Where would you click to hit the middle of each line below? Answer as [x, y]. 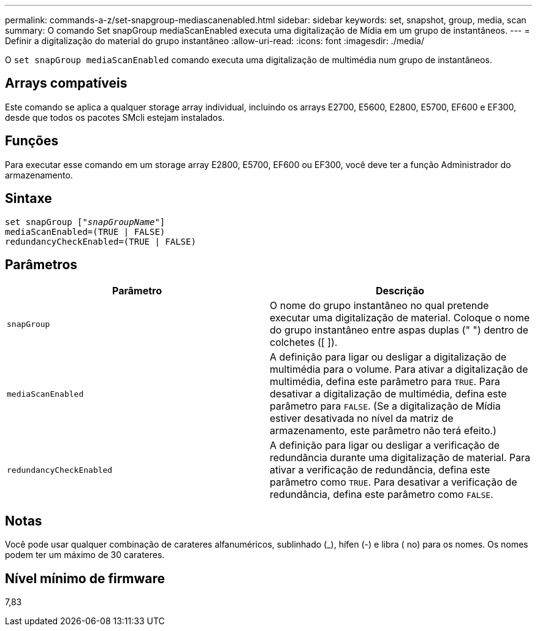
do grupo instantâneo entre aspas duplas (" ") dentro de [399, 330]
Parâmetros [41, 264]
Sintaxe [29, 199]
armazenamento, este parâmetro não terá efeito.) [383, 431]
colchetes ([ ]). [304, 342]
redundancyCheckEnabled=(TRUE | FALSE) [101, 241]
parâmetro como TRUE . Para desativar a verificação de [394, 482]
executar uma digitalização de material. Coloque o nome [400, 318]
